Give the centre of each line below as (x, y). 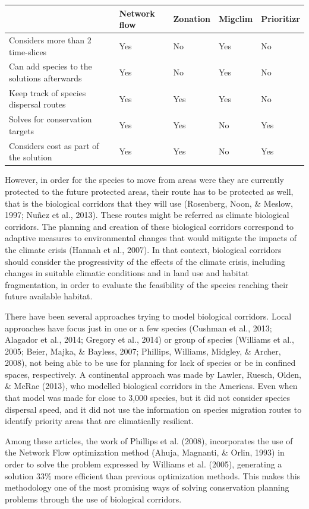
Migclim (236, 19)
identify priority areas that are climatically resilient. (100, 421)
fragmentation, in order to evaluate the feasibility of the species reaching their (147, 284)
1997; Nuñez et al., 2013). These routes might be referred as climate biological (147, 215)
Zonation (192, 19)
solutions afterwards (45, 78)
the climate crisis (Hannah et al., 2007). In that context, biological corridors (143, 249)
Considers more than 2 (50, 39)
